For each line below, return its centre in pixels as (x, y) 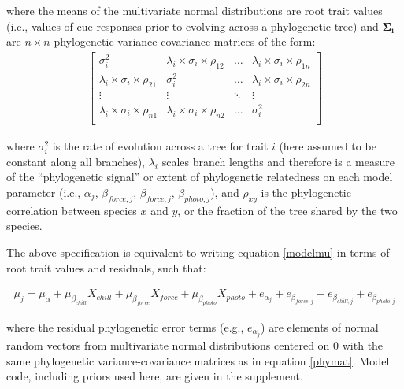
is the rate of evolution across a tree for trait (160, 145)
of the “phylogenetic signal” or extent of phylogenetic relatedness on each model (200, 177)
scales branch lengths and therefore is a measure (278, 161)
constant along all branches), (76, 161)
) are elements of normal (320, 326)
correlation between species (72, 210)
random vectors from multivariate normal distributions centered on (168, 345)
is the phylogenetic (306, 192)
